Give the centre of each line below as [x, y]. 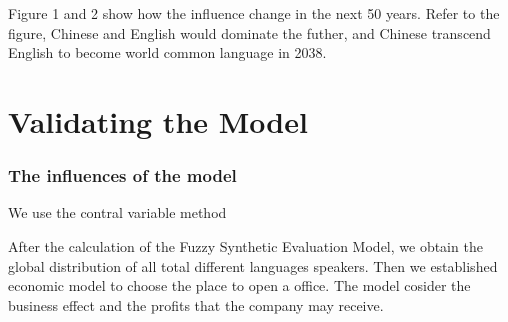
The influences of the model [122, 175]
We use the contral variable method [117, 212]
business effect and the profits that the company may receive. [196, 304]
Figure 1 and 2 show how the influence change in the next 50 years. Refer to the [254, 13]
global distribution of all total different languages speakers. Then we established [253, 265]
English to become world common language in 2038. [167, 52]
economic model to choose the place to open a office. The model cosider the [239, 285]
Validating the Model [158, 120]
